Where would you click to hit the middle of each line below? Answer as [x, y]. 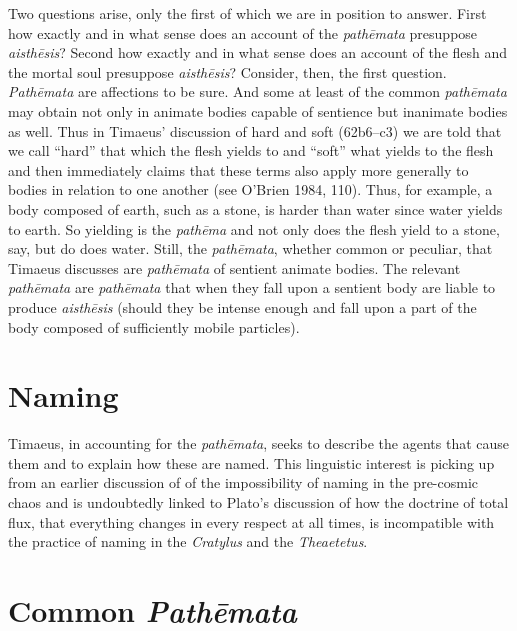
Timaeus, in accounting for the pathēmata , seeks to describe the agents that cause [259, 443]
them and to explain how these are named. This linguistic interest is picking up [251, 462]
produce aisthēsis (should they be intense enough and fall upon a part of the [242, 306]
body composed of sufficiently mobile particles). [154, 326]
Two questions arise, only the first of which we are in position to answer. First [247, 13]
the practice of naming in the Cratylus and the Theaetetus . [188, 541]
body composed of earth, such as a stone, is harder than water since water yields [255, 208]
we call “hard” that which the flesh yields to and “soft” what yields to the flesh [251, 150]
